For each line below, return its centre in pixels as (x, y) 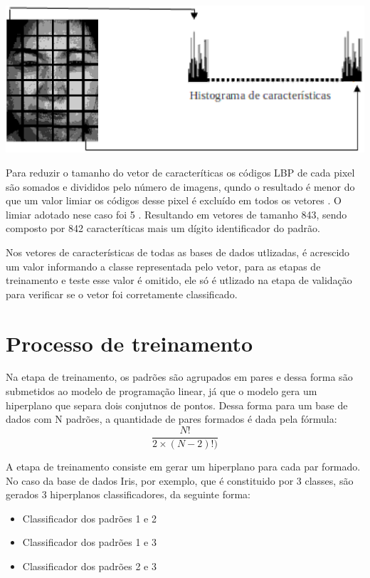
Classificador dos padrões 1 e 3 (89, 542)
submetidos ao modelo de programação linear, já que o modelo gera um (162, 391)
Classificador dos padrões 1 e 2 (89, 518)
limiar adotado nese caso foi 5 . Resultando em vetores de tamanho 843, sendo (176, 214)
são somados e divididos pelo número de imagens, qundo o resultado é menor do (180, 186)
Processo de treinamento (129, 343)
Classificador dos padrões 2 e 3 (89, 566)
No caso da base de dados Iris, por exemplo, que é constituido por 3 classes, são (180, 480)
